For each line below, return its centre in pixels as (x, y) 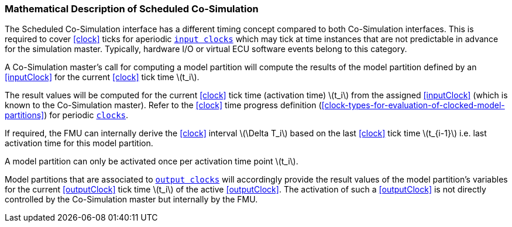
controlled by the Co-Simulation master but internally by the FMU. (131, 200)
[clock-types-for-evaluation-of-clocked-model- (413, 105)
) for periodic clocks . (86, 115)
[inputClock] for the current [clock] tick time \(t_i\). (102, 77)
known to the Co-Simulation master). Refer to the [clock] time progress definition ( (163, 105)
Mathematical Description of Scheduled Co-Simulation (132, 9)
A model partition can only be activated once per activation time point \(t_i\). (152, 161)
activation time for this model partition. (79, 143)
